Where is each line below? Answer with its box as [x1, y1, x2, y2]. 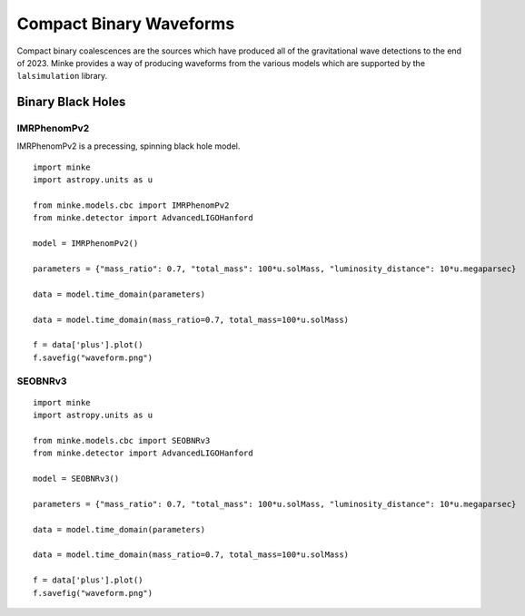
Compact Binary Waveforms [16, 14, 235, 34]
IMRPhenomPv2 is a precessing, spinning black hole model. [16, 141, 241, 152]
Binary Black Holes [16, 94, 126, 110]
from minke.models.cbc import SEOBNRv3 [33, 435, 211, 445]
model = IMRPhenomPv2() [33, 239, 139, 249]
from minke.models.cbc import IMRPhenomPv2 [33, 200, 230, 210]
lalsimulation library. [16, 71, 108, 82]
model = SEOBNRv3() [33, 474, 120, 484]
